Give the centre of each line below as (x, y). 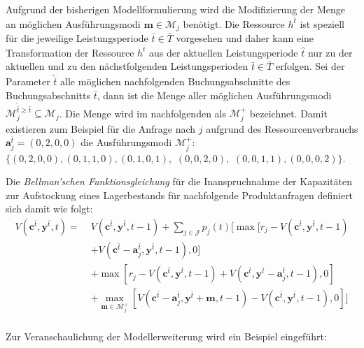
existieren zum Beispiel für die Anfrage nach (101, 128)
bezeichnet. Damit (288, 113)
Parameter (28, 81)
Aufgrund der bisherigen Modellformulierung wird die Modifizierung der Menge (176, 9)
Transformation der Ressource (70, 52)
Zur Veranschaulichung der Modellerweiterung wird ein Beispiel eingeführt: (166, 336)
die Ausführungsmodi (126, 142)
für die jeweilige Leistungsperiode (77, 38)
